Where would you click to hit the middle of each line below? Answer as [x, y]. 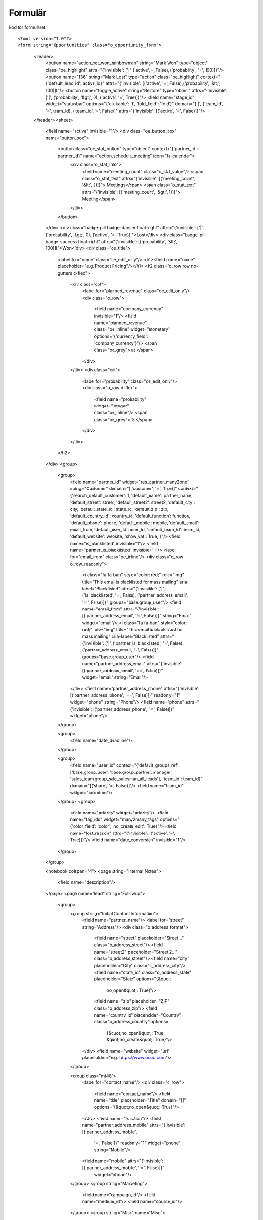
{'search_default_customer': [98, 495]
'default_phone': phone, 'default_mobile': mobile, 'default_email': [135, 523]
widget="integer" [112, 406]
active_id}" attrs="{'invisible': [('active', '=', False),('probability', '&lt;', [151, 83]
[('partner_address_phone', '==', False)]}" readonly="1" [125, 695]
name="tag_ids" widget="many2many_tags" [114, 819]
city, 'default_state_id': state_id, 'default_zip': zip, [119, 509]
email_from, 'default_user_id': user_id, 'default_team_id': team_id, [135, 529]
